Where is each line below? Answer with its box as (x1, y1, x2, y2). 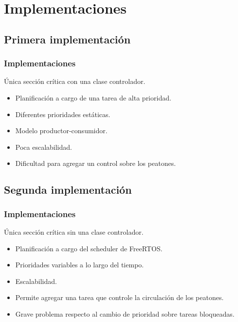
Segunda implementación (4, 182, 132, 197)
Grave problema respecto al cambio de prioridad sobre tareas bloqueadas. (15, 308, 235, 319)
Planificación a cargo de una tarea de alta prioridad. (15, 92, 171, 102)
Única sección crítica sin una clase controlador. (4, 226, 144, 237)
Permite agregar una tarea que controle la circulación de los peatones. (15, 292, 224, 302)
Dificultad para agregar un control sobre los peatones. (15, 158, 176, 168)
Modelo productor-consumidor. (15, 125, 108, 136)
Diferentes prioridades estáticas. (15, 109, 110, 119)
